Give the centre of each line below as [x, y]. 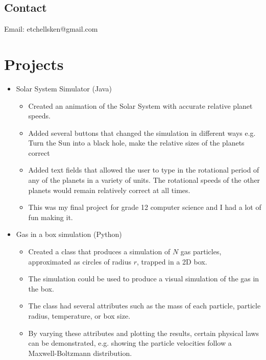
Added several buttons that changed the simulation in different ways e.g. [142, 133]
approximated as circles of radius [80, 261]
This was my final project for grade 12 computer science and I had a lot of [145, 207]
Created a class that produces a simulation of [99, 251]
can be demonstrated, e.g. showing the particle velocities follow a [130, 343]
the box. [41, 288]
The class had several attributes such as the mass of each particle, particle [144, 306]
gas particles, [201, 251]
